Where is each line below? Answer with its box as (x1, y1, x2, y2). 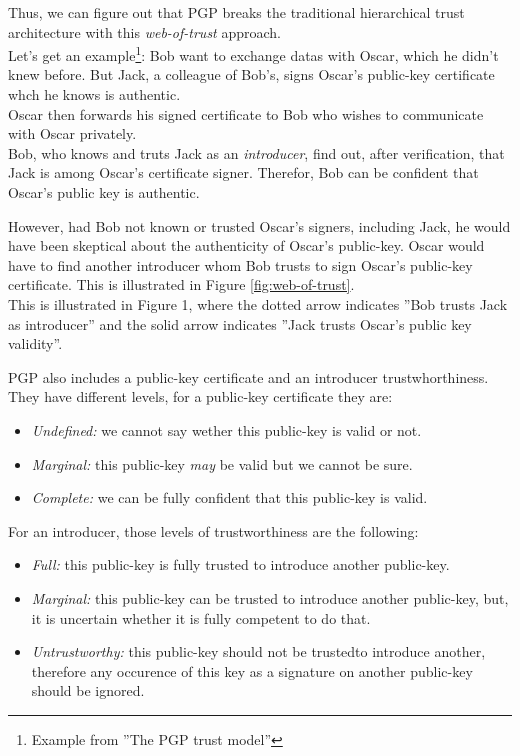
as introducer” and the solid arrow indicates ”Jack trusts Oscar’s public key (8, 313, 472, 334)
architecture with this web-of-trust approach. (8, 21, 281, 42)
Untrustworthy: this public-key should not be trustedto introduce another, (31, 641, 486, 662)
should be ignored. (31, 680, 145, 701)
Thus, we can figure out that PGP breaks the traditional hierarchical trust (8, 2, 465, 22)
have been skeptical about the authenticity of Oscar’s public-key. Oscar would (8, 235, 485, 256)
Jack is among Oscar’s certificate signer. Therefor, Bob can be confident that (8, 162, 479, 183)
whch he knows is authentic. (8, 84, 181, 105)
